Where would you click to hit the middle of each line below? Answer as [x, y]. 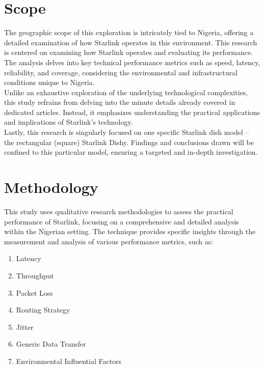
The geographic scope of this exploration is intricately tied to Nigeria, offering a [129, 32]
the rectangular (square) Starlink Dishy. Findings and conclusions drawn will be [129, 142]
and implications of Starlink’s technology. [69, 122]
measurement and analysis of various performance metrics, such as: [109, 241]
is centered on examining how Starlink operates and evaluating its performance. [129, 52]
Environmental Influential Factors [69, 361]
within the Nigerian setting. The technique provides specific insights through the [130, 231]
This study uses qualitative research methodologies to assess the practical [119, 211]
